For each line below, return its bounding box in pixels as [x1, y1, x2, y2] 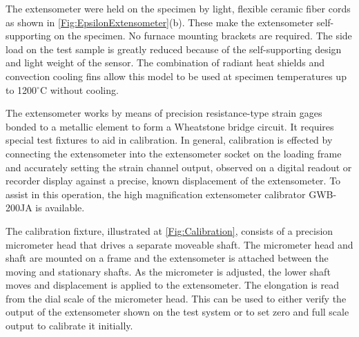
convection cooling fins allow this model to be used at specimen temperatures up [6, 68, 347, 83]
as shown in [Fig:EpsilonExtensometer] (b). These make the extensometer [6, 15, 313, 29]
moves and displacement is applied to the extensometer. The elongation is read [6, 278, 340, 292]
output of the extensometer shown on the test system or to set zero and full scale [6, 305, 349, 319]
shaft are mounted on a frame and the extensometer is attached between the [6, 251, 329, 265]
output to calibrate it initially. [6, 318, 133, 333]
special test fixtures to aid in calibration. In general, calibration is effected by [6, 133, 333, 147]
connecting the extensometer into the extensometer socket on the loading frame [6, 146, 342, 160]
